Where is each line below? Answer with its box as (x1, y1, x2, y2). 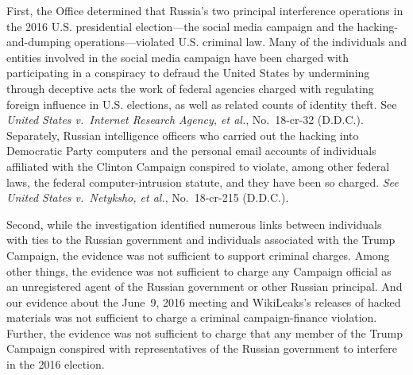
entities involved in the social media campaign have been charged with (6, 48, 349, 65)
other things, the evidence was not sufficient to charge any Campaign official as (6, 262, 392, 279)
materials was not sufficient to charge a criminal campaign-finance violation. (6, 309, 377, 326)
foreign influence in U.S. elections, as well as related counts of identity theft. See (6, 95, 397, 112)
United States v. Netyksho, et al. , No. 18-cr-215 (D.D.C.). (6, 189, 289, 206)
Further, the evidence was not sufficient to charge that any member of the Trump (6, 324, 403, 341)
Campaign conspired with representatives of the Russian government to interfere (6, 340, 397, 357)
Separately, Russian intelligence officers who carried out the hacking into (6, 126, 359, 143)
